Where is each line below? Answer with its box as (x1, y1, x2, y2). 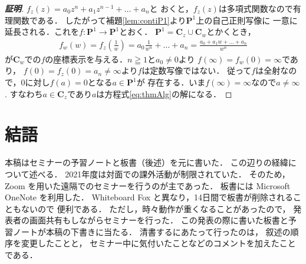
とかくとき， (206, 25, 256, 38)
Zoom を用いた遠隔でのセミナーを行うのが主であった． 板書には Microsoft (5, 179, 291, 192)
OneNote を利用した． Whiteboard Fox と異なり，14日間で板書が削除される (5, 191, 293, 203)
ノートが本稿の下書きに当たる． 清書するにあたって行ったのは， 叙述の (12, 225, 291, 237)
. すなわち (5, 87, 43, 100)
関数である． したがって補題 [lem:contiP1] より (12, 14, 186, 26)
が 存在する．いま (136, 76, 206, 88)
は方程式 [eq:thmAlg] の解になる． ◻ (96, 87, 232, 100)
